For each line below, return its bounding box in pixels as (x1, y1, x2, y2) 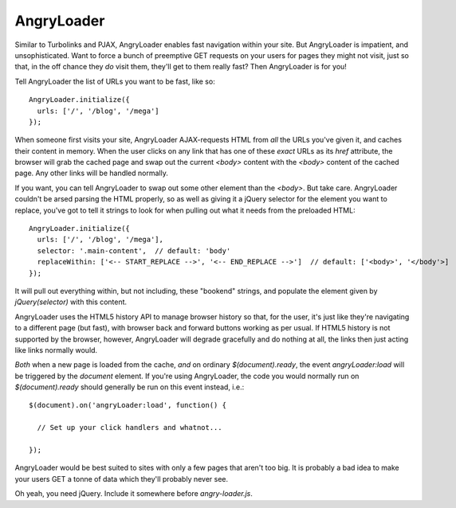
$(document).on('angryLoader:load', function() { (29, 401, 227, 410)
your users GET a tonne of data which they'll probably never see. (14, 474, 229, 483)
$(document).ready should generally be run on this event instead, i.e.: (14, 382, 245, 392)
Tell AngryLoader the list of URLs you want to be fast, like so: (14, 76, 215, 86)
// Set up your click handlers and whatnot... (37, 423, 222, 432)
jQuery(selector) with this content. (14, 297, 128, 307)
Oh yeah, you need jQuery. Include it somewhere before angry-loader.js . (14, 489, 253, 498)
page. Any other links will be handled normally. (14, 168, 169, 178)
